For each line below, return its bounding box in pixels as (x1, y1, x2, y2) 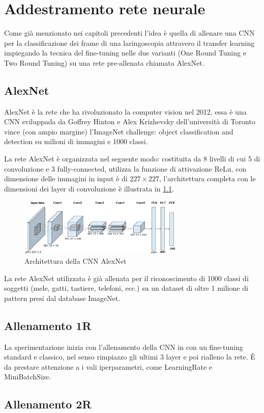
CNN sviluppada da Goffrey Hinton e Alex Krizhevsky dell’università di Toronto (4, 116, 255, 127)
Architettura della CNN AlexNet (24, 256, 127, 266)
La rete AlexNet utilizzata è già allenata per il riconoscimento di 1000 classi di (4, 272, 249, 283)
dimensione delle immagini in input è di (4, 173, 128, 184)
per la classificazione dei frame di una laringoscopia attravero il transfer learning (4, 37, 255, 48)
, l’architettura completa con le (159, 173, 256, 184)
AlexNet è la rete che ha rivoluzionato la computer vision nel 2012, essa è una (4, 106, 247, 117)
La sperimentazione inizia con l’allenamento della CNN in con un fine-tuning (4, 341, 243, 352)
